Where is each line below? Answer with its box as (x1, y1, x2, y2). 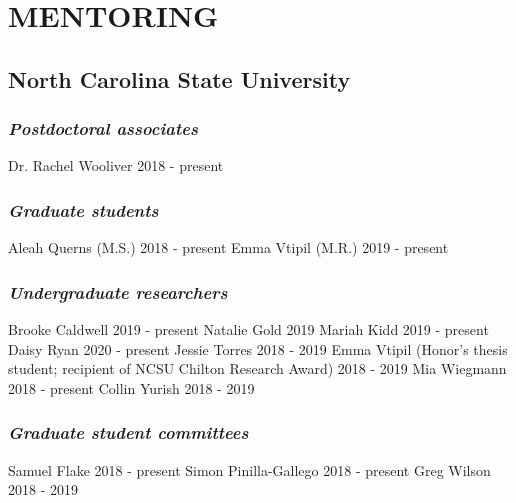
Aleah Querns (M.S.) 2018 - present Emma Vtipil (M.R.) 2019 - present (8, 237, 449, 258)
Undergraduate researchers (8, 279, 228, 304)
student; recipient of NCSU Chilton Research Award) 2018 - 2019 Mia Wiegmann (8, 358, 507, 379)
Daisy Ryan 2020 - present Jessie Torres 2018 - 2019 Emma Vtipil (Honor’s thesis (8, 338, 508, 359)
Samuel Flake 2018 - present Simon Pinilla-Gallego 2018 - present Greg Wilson (8, 459, 491, 480)
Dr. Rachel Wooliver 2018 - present (8, 155, 224, 176)
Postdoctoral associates (8, 116, 198, 141)
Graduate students (8, 197, 159, 222)
